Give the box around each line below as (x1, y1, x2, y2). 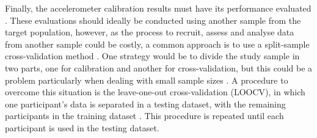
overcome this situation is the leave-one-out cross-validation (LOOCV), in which (5, 85, 305, 98)
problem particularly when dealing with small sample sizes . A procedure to (5, 73, 288, 86)
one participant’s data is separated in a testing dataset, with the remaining (5, 97, 286, 110)
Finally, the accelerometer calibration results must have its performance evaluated (5, 2, 312, 14)
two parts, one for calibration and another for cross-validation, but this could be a (5, 61, 313, 74)
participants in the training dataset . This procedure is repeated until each (5, 109, 284, 122)
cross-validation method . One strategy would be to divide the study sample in (5, 49, 300, 62)
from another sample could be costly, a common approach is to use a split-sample (5, 37, 310, 50)
